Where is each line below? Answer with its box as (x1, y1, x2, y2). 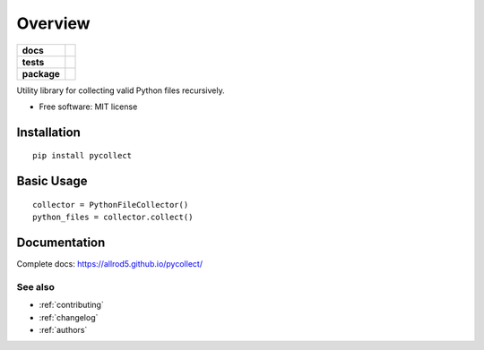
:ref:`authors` (39, 324, 88, 335)
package (22, 67, 60, 80)
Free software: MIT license (39, 101, 138, 112)
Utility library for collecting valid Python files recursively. (16, 85, 225, 96)
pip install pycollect (32, 150, 133, 161)
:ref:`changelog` (39, 312, 99, 322)
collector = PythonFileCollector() (32, 200, 189, 209)
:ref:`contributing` (39, 300, 105, 311)
